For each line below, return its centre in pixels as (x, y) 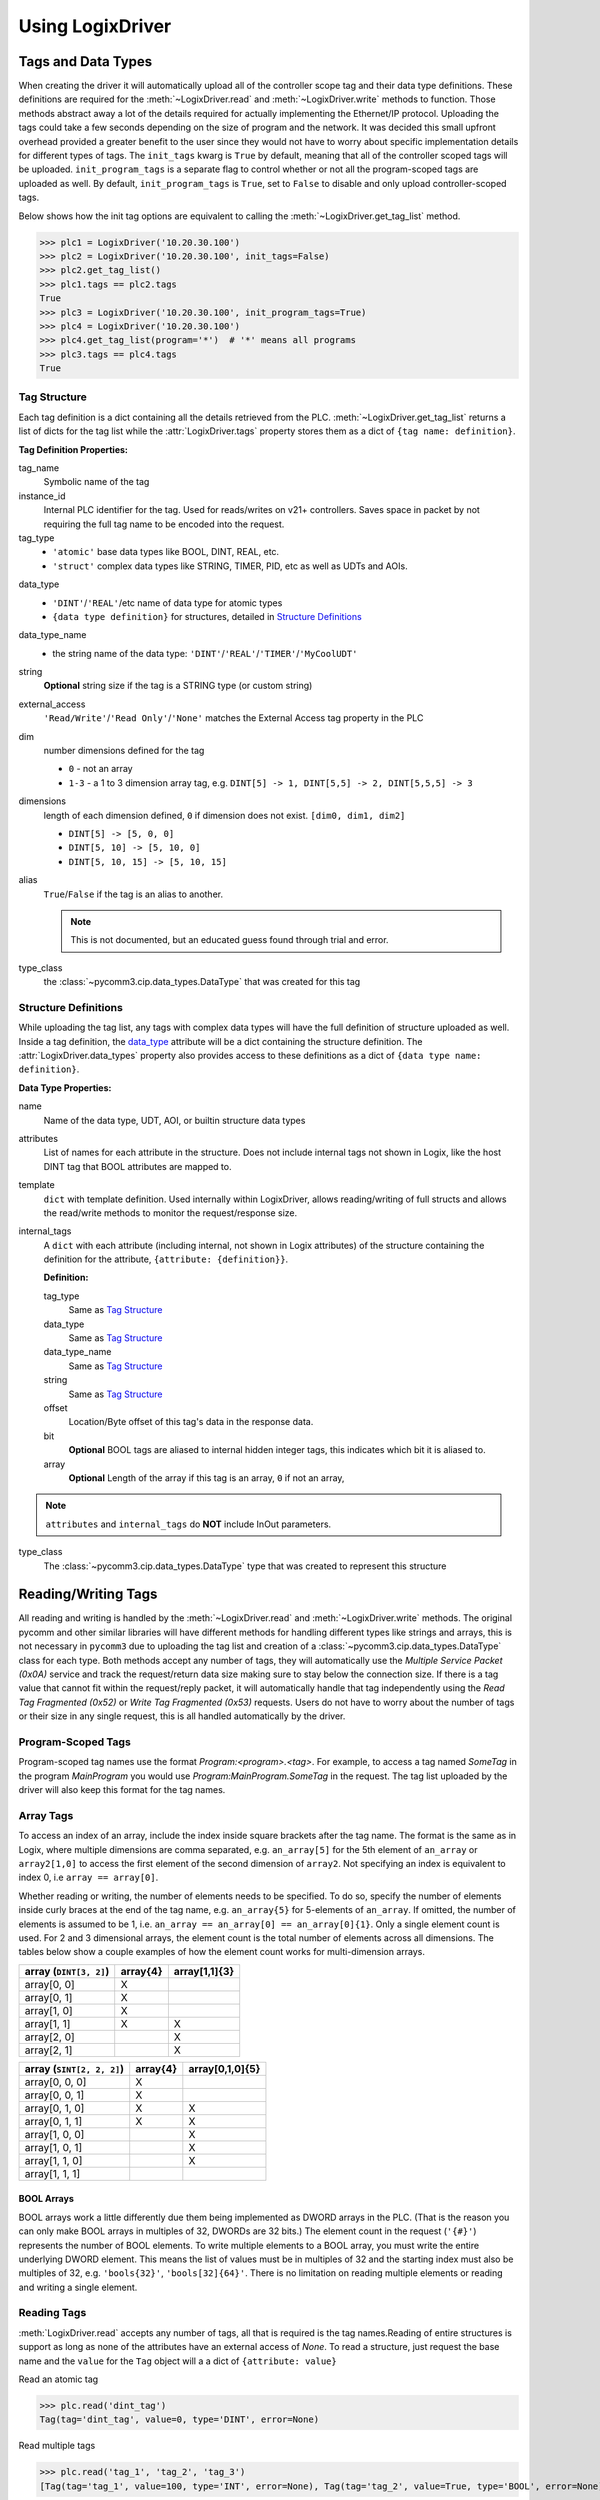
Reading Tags (52, 2313)
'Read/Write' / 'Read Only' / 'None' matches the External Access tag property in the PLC (233, 718)
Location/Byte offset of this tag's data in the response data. (191, 1422)
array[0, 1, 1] (53, 2121)
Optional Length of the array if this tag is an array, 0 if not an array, (206, 1477)
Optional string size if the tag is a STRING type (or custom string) (178, 686)
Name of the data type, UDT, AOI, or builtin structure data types (174, 1120)
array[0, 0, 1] (54, 2095)
